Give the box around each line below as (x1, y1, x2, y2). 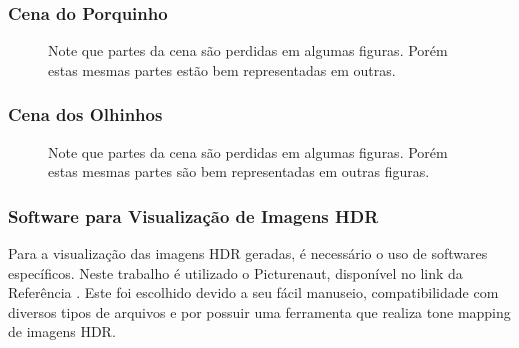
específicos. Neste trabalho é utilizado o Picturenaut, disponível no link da (8, 262, 463, 283)
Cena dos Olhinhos (8, 102, 163, 127)
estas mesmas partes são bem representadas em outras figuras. (48, 161, 430, 182)
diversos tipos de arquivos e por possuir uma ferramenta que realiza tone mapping (8, 301, 511, 322)
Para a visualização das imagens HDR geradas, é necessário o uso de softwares (8, 243, 488, 264)
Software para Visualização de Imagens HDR (8, 203, 379, 228)
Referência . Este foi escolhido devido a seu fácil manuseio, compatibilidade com (8, 282, 499, 303)
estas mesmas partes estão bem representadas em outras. (48, 59, 396, 80)
